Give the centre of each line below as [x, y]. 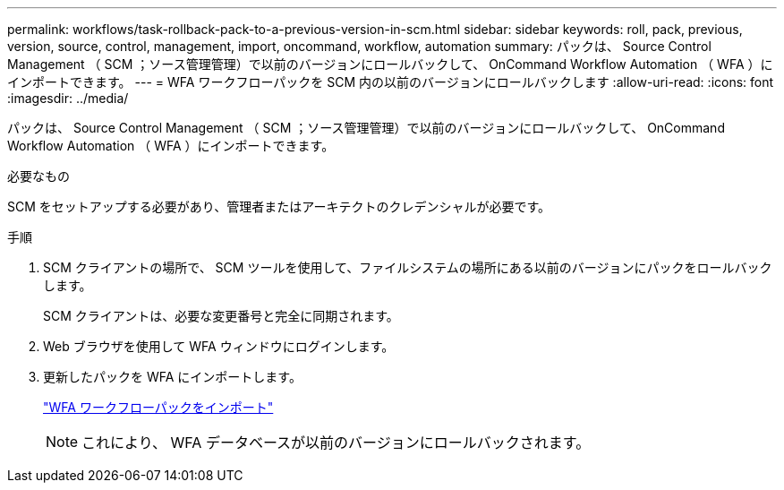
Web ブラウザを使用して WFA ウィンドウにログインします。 [219, 346]
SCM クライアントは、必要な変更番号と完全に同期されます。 [221, 316]
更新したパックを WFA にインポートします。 [172, 377]
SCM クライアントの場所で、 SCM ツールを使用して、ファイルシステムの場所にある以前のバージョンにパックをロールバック [408, 267]
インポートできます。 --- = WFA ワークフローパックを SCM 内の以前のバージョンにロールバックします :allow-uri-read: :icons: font [391, 82]
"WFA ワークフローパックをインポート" [158, 407]
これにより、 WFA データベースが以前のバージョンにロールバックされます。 [336, 443]
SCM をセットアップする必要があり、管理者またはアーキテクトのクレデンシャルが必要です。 [279, 206]
